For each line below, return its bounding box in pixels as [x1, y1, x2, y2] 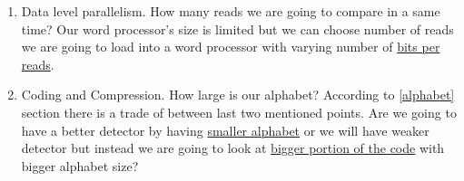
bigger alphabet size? [21, 156, 139, 175]
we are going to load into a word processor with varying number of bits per [21, 37, 440, 56]
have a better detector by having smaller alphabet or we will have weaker [21, 120, 429, 139]
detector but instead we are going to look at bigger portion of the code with [21, 138, 445, 157]
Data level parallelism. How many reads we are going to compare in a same [21, 2, 440, 20]
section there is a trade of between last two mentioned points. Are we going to [21, 102, 457, 121]
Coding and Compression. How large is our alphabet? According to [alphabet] [21, 85, 455, 104]
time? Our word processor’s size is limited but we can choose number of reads [21, 19, 454, 38]
